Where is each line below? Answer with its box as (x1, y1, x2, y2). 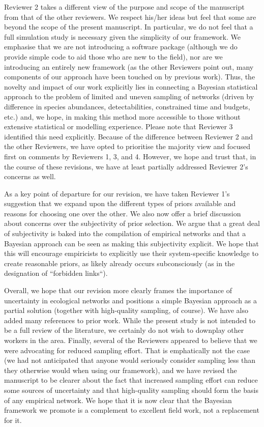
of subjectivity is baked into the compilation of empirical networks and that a (4, 228, 246, 239)
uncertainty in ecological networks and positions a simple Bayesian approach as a (4, 295, 257, 305)
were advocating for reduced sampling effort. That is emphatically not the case (4, 345, 250, 355)
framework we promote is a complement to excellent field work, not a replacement (4, 405, 259, 415)
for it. (4, 414, 22, 425)
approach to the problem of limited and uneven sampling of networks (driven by (4, 91, 254, 102)
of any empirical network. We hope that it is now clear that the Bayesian (4, 394, 232, 405)
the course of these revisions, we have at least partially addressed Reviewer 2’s (4, 161, 248, 172)
